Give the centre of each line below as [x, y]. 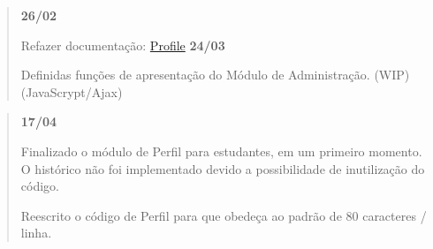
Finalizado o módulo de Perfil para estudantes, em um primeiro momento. [221, 151]
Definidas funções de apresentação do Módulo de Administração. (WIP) [215, 75]
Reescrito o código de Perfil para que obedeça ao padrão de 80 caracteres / [224, 215]
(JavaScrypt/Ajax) [72, 91]
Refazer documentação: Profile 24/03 [123, 45]
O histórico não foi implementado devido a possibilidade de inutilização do [223, 168]
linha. [36, 233]
